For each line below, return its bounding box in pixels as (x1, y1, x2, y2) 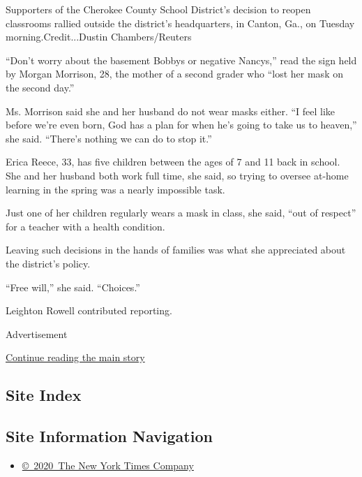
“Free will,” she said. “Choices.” (6, 279, 140, 294)
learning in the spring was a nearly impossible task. (6, 182, 225, 196)
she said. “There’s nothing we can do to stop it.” (6, 131, 212, 145)
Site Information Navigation (6, 425, 213, 447)
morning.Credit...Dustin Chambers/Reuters (6, 29, 192, 44)
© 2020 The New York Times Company (22, 457, 194, 472)
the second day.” (6, 80, 75, 94)
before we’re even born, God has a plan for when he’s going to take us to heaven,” (6, 117, 357, 132)
